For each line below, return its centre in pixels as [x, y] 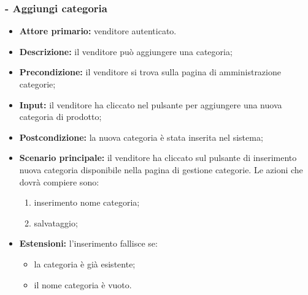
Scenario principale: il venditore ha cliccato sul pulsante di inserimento [158, 158]
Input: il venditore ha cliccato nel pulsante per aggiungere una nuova [151, 104]
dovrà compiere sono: [59, 181]
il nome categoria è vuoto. [83, 284]
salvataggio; [56, 222]
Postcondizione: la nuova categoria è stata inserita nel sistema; [141, 137]
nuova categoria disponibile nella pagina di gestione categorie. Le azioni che [161, 169]
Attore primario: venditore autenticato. [98, 31]
